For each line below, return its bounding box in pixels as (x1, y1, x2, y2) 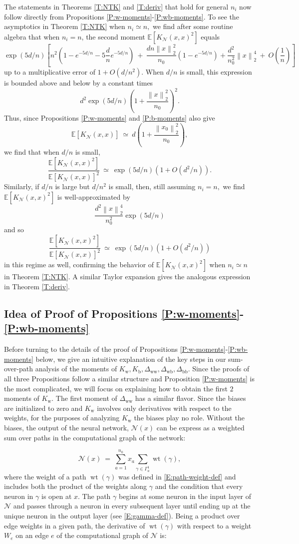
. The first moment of (51, 393, 117, 403)
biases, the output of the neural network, (4, 422, 129, 432)
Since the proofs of (192, 363, 250, 374)
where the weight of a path (4, 471, 86, 481)
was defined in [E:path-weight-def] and (118, 471, 236, 481)
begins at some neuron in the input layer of (118, 490, 252, 501)
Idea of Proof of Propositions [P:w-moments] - (4, 306, 244, 321)
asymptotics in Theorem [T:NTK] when (4, 21, 125, 32)
